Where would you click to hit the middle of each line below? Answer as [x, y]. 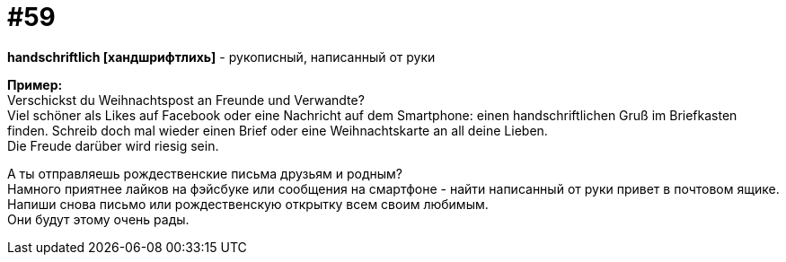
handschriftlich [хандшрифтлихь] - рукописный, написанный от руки [221, 57]
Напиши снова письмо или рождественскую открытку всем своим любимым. [248, 204]
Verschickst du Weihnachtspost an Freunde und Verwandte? [186, 100]
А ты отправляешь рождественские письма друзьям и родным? [205, 173]
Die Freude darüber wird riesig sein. [113, 145]
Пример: [35, 84]
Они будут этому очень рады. [98, 219]
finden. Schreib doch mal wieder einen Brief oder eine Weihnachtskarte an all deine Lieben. [278, 130]
